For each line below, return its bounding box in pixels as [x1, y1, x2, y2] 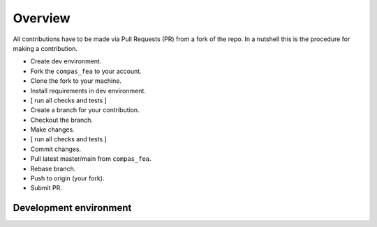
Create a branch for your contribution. [30, 106, 140, 114]
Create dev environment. [30, 57, 102, 65]
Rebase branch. [30, 164, 76, 173]
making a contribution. [13, 44, 78, 52]
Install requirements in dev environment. [30, 86, 147, 95]
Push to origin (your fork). [30, 174, 105, 182]
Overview [13, 10, 71, 26]
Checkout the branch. [30, 116, 94, 124]
